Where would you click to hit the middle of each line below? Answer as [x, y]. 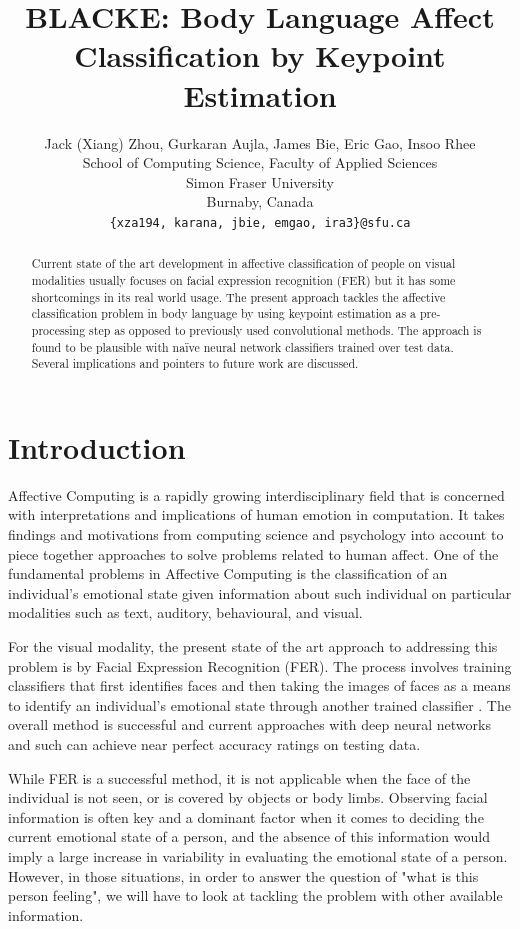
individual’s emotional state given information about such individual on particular [260, 592]
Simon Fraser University [260, 181]
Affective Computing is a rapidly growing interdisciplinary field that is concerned [256, 494]
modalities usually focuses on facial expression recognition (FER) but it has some [243, 279]
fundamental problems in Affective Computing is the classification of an [228, 573]
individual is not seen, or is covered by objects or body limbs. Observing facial [248, 797]
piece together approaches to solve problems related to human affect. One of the [253, 553]
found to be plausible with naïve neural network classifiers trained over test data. [242, 346]
